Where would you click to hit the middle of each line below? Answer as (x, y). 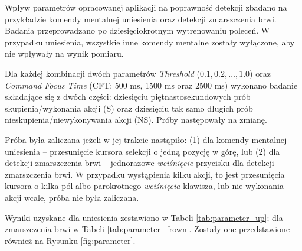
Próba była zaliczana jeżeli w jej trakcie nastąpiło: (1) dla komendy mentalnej (146, 139)
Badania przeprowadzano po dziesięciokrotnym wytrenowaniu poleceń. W (137, 30)
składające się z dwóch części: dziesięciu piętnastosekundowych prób (128, 97)
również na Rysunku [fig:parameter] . (70, 240)
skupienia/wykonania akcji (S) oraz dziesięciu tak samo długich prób (129, 108)
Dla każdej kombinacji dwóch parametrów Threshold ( (102, 73)
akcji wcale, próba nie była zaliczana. (72, 197)
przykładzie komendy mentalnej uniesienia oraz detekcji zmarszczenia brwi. (141, 19)
